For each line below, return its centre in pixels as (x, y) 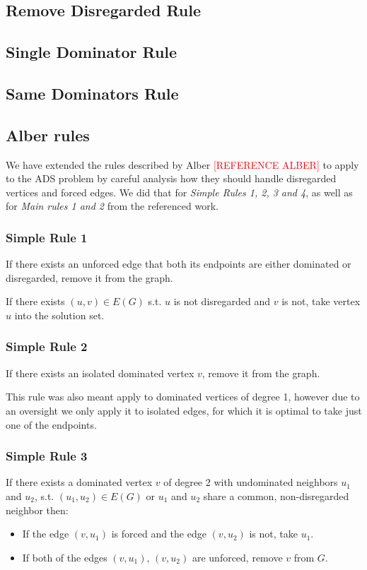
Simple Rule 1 (47, 237)
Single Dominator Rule (92, 52)
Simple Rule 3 (47, 456)
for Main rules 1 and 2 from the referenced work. (112, 206)
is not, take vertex (321, 301)
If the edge (46, 534)
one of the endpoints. (51, 424)
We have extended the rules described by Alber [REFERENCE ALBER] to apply (182, 164)
